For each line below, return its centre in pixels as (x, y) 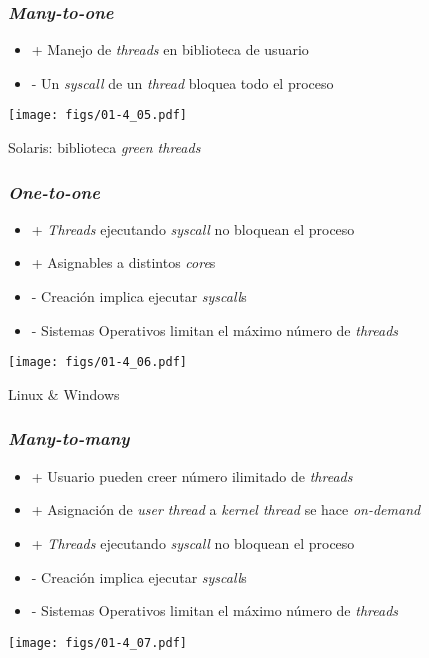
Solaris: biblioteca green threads (104, 147)
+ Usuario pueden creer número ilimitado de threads (192, 475)
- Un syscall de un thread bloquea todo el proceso (182, 82)
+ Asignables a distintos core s (123, 262)
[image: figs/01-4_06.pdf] (97, 362)
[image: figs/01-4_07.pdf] (97, 642)
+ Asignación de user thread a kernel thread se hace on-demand (226, 509)
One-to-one (54, 191)
